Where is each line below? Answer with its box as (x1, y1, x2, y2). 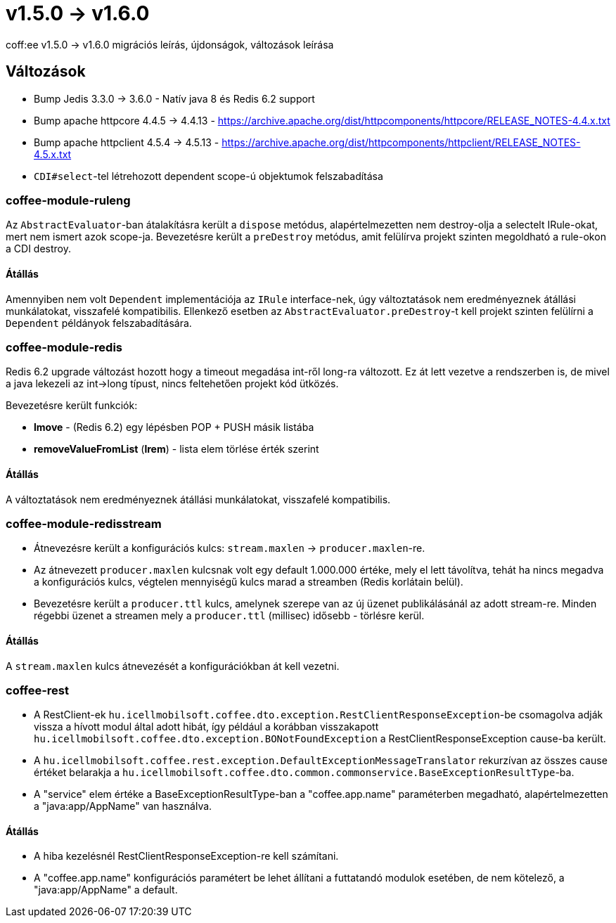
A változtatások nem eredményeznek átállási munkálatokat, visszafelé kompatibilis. (6, 493, 391, 505)
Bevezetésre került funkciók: (6, 399, 138, 412)
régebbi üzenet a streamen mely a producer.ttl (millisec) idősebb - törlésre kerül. (34, 609, 425, 622)
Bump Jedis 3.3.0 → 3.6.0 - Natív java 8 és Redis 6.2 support (34, 92, 315, 105)
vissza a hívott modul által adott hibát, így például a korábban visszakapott (34, 721, 379, 733)
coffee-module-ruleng (6, 193, 131, 207)
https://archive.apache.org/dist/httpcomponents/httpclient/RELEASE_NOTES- (222, 136, 581, 148)
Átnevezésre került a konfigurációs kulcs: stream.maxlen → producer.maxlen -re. (34, 542, 425, 555)
